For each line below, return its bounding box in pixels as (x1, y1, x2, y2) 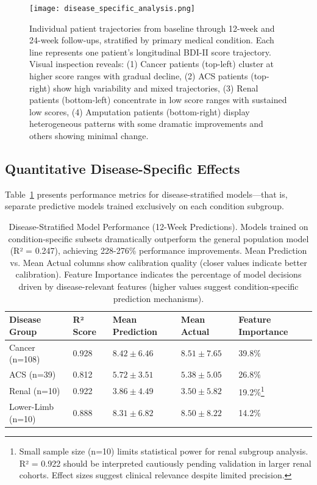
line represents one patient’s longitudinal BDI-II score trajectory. (29, 45, 271, 58)
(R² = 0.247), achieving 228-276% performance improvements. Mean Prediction (10, 244, 307, 257)
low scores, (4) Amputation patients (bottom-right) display (29, 105, 250, 118)
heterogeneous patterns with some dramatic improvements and (29, 117, 263, 130)
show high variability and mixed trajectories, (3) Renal (53, 81, 258, 94)
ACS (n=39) (9, 368, 56, 381)
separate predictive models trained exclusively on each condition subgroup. (5, 199, 284, 212)
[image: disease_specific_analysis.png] (29, 4, 196, 13)
